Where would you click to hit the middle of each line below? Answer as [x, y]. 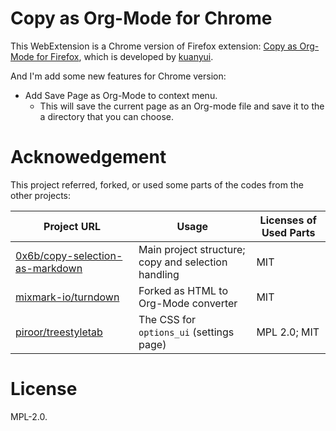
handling [159, 274]
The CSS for [167, 319]
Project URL [72, 226]
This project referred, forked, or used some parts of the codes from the [157, 184]
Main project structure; [192, 249]
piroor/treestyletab [59, 332]
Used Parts [288, 232]
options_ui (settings [186, 332]
